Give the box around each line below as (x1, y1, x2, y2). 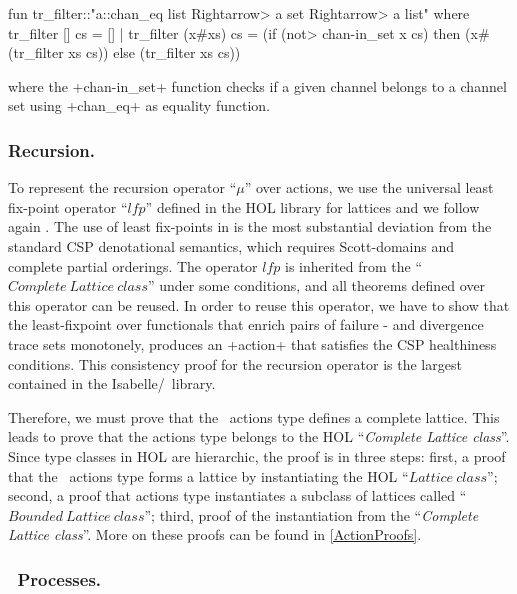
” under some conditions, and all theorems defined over (147, 275, 486, 296)
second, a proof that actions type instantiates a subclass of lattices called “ (8, 485, 467, 506)
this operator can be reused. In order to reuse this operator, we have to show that (8, 294, 510, 315)
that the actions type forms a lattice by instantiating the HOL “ (8, 465, 409, 486)
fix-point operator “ (8, 196, 128, 217)
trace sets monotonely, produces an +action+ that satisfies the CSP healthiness (8, 333, 497, 354)
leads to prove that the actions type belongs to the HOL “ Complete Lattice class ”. (8, 426, 510, 447)
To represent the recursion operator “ (8, 177, 237, 198)
